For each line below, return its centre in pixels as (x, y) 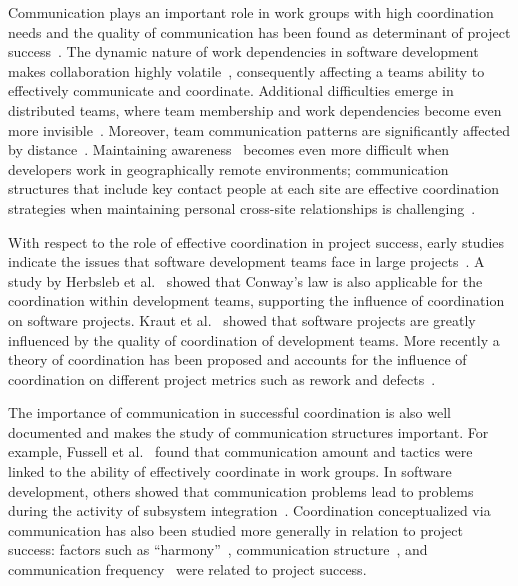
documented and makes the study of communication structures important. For (248, 431)
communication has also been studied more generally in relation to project (235, 529)
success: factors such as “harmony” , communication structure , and (218, 549)
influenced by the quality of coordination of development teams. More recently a (254, 339)
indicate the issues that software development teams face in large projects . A (246, 261)
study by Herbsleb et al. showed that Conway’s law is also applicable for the (245, 280)
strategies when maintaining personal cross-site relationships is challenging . (242, 207)
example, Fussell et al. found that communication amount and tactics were (240, 451)
